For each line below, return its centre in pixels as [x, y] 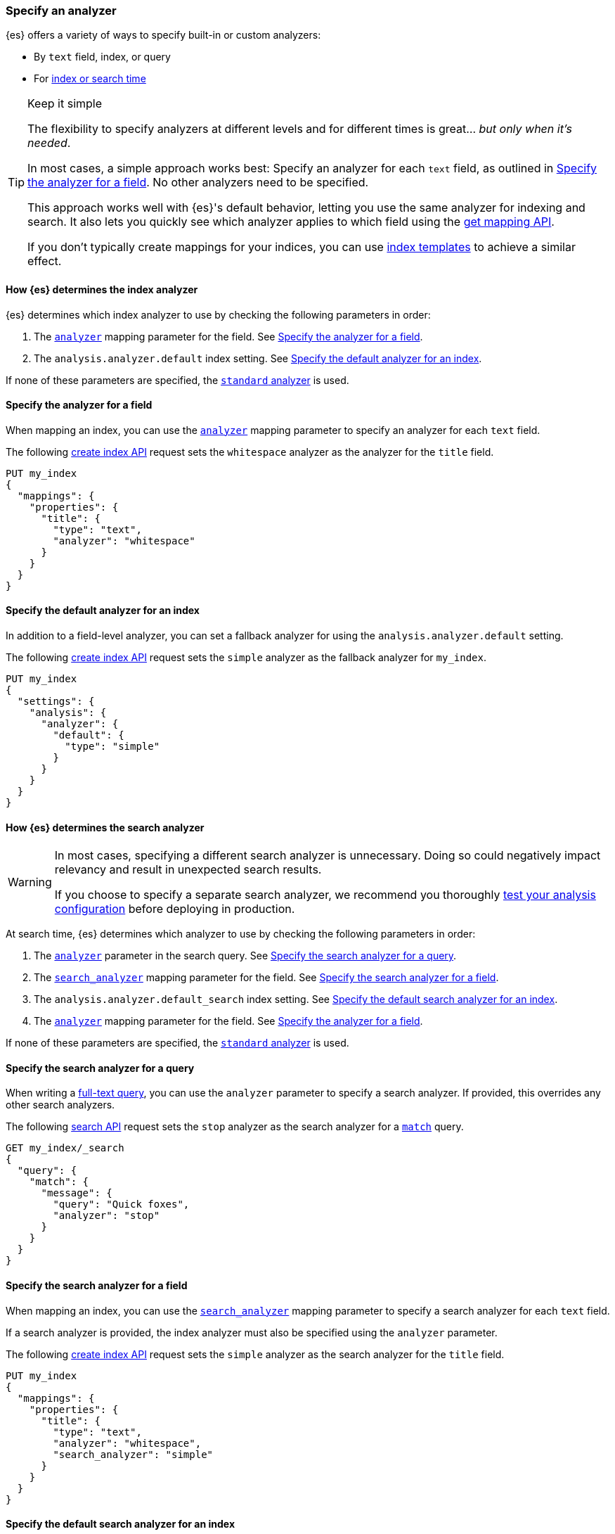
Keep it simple [65, 104]
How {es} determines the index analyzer [102, 289]
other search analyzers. [60, 1105]
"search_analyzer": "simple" [133, 1454]
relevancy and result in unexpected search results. [188, 870]
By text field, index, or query [102, 57]
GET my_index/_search [65, 1148]
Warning [30, 882]
